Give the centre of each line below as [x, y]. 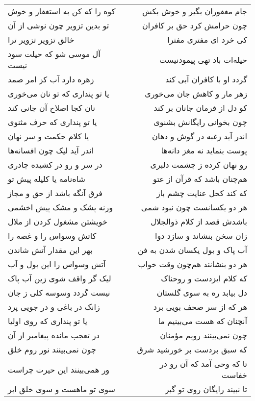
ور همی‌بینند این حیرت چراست [59, 369]
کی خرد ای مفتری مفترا [207, 39]
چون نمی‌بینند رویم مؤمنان [204, 335]
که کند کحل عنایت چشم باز [202, 193]
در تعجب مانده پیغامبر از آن [54, 335]
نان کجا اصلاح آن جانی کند [52, 108]
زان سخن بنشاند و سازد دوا [201, 236]
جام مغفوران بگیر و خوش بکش [195, 11]
